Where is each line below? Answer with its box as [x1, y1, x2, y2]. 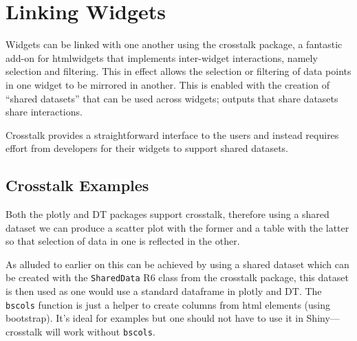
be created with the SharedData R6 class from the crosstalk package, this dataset [6, 270, 349, 285]
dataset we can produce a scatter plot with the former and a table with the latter [6, 220, 349, 234]
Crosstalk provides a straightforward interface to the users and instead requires [6, 127, 339, 142]
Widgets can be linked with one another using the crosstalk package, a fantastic [6, 37, 343, 52]
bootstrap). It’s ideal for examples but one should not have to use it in [6, 311, 303, 325]
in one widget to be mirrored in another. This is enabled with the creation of [6, 77, 329, 91]
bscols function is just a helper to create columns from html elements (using [6, 297, 330, 311]
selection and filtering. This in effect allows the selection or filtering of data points [6, 64, 351, 78]
